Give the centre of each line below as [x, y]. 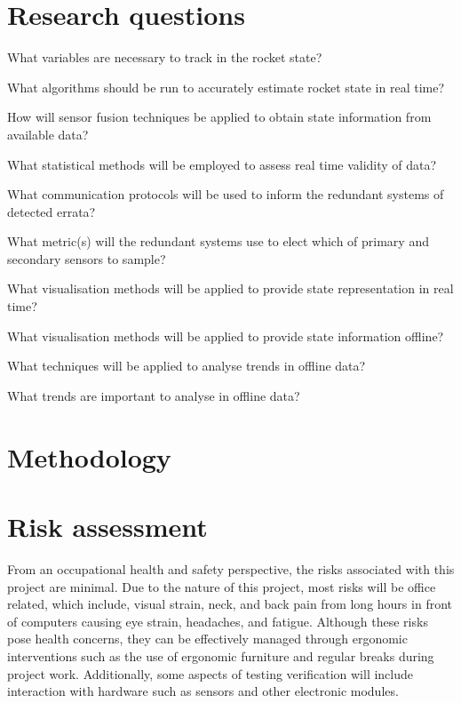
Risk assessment [107, 526]
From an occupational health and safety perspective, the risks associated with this [231, 568]
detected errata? [52, 211]
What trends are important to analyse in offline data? [154, 395]
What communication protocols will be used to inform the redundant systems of [226, 194]
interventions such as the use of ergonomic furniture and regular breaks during [221, 655]
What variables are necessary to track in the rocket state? [165, 57]
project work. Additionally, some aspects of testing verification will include [211, 673]
